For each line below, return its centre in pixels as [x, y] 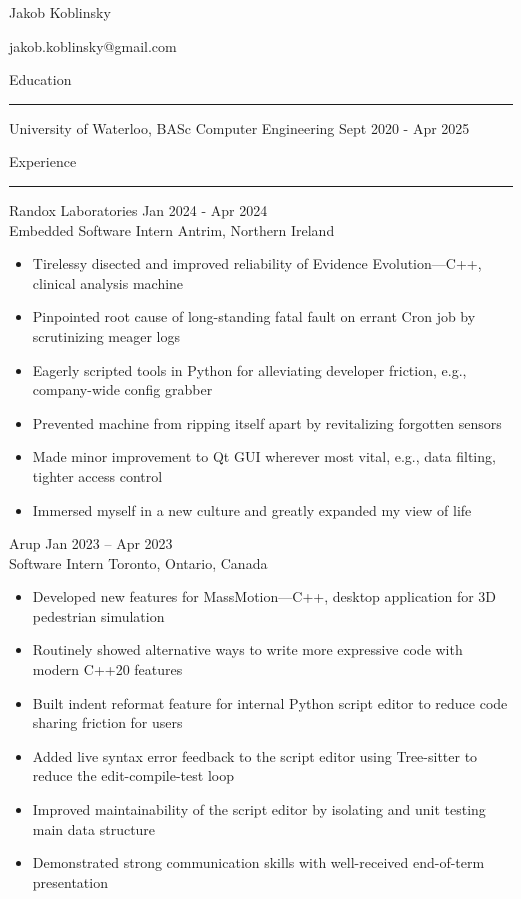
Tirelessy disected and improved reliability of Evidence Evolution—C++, [257, 263]
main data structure [94, 828]
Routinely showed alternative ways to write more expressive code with [247, 649]
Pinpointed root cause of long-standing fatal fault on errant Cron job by [254, 316]
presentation [70, 881]
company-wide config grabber [122, 389]
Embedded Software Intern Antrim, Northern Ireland [172, 229]
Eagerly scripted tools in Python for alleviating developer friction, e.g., [249, 369]
